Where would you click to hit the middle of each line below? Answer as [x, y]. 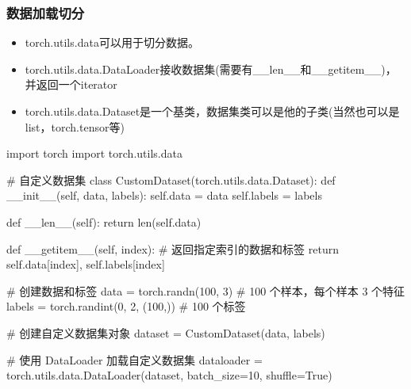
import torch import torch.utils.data [94, 153]
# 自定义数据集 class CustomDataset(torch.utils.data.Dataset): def [171, 179]
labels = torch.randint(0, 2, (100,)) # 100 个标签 [126, 306]
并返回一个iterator [71, 84]
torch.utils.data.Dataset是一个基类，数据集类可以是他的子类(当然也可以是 [212, 111]
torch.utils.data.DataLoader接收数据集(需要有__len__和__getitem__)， [211, 69]
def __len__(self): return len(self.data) [104, 221]
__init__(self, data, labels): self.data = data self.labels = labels [164, 195]
